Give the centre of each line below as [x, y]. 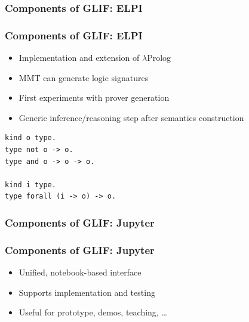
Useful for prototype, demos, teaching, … [93, 312]
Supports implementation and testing [87, 292]
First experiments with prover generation [94, 97]
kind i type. [30, 185]
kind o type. [30, 138]
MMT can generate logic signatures [84, 77]
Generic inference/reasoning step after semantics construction [131, 117]
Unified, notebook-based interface [80, 272]
